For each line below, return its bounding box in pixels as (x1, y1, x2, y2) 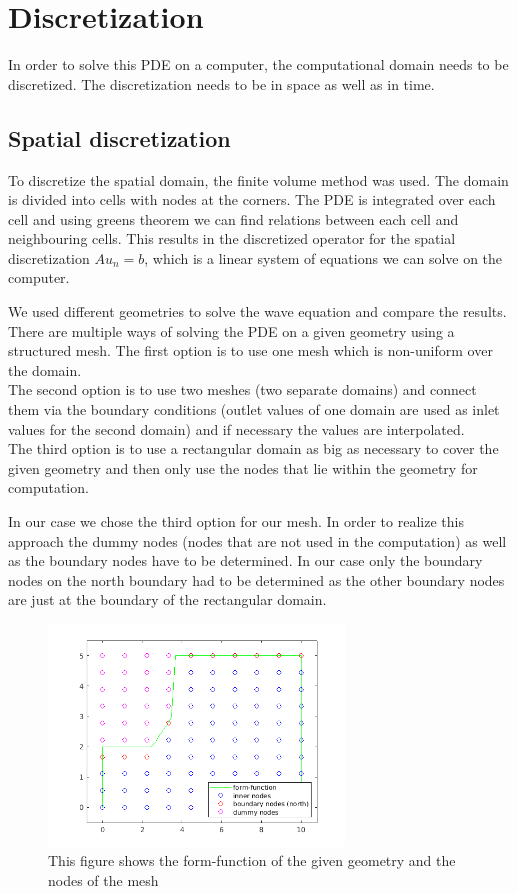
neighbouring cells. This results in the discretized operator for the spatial (8, 228, 456, 249)
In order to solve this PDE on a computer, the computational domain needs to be (8, 54, 509, 75)
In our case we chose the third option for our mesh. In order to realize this (8, 511, 464, 532)
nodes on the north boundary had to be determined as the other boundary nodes (8, 569, 505, 590)
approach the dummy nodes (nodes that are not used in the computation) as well (8, 530, 507, 551)
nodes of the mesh (48, 869, 159, 890)
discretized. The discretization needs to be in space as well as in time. (8, 73, 435, 94)
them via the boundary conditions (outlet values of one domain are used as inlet (8, 399, 500, 420)
